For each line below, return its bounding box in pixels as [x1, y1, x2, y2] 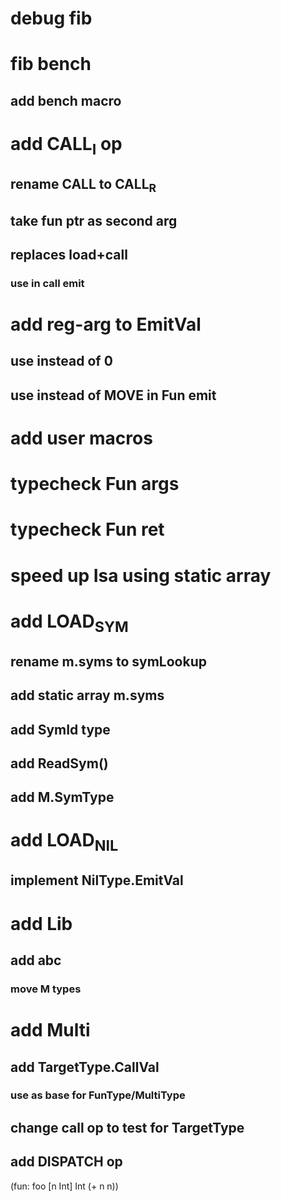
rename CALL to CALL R [10, 175, 157, 196]
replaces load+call [10, 246, 128, 263]
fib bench [10, 53, 92, 76]
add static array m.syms [10, 687, 165, 704]
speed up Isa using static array [10, 564, 272, 587]
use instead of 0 [10, 353, 113, 370]
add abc [10, 952, 62, 969]
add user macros [10, 427, 153, 449]
